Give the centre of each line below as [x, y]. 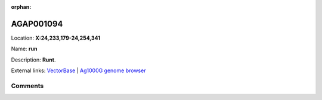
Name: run [24, 49]
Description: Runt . [33, 60]
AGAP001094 [37, 24]
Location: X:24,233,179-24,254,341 [56, 38]
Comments [27, 86]
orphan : [21, 7]
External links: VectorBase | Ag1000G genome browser [78, 70]
